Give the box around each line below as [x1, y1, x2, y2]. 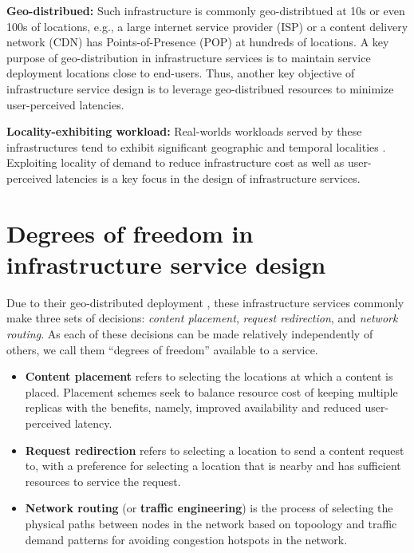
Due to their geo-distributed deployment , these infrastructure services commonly [6, 294, 404, 310]
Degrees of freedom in [6, 216, 254, 249]
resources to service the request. [25, 472, 181, 489]
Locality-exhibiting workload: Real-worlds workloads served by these [6, 123, 362, 140]
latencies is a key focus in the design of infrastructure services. [55, 169, 361, 186]
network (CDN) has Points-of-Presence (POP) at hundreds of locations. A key [6, 34, 389, 50]
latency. [74, 415, 112, 431]
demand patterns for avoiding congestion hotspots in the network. [25, 531, 348, 547]
